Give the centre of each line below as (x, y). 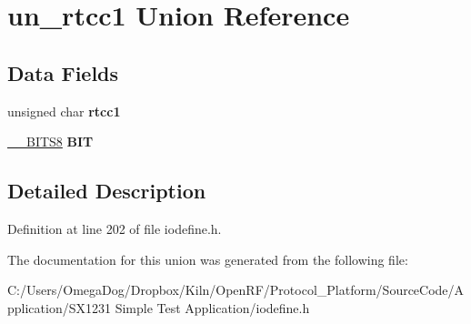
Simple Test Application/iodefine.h (212, 307)
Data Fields (63, 72)
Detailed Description (107, 191)
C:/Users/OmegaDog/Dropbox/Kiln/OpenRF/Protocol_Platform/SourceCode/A (236, 290)
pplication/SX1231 (59, 307)
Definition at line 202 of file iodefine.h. (115, 228)
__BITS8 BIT (50, 142)
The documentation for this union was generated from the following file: (208, 259)
